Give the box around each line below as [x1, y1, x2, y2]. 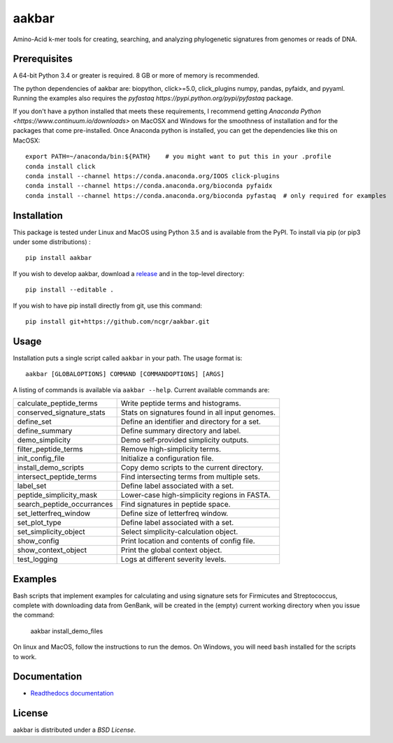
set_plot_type [17, 518, 62, 528]
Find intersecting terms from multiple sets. [120, 472, 260, 482]
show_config [17, 536, 59, 546]
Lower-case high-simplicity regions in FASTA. [120, 490, 271, 500]
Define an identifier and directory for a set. [120, 417, 262, 426]
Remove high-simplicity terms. [120, 445, 222, 454]
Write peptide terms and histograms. [120, 398, 241, 408]
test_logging [17, 554, 58, 564]
